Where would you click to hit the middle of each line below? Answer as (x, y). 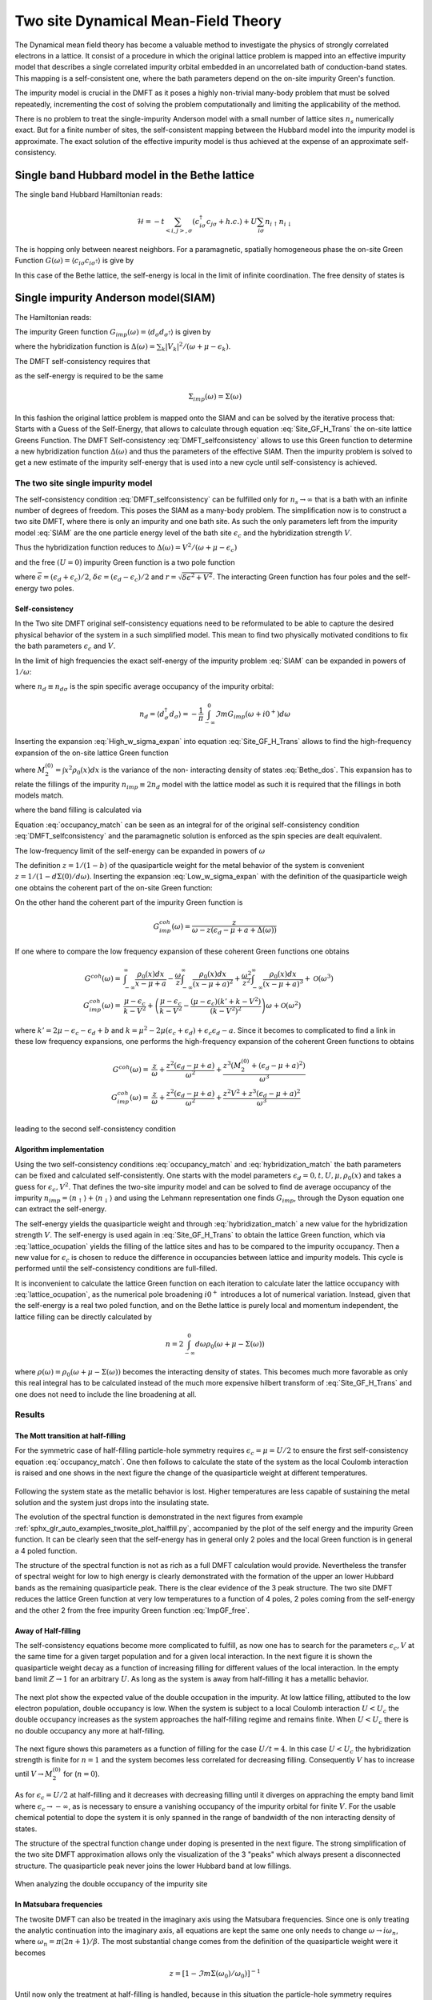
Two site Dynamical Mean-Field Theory (148, 21)
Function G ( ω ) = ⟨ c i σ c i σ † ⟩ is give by (74, 262)
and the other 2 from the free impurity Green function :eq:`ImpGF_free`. (132, 1610)
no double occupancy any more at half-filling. (90, 1730)
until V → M (34, 1774)
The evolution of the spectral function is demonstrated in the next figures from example (159, 1517)
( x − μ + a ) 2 (213, 983)
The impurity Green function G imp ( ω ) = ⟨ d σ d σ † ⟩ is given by (113, 332)
